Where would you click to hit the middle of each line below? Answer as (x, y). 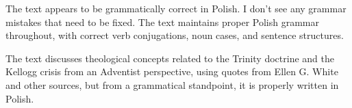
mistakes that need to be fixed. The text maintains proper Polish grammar (162, 22)
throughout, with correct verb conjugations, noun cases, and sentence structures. (175, 35)
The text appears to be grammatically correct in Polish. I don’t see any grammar (176, 8)
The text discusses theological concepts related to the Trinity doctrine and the (170, 58)
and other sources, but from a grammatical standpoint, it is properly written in (172, 84)
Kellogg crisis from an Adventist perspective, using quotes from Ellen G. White (172, 71)
